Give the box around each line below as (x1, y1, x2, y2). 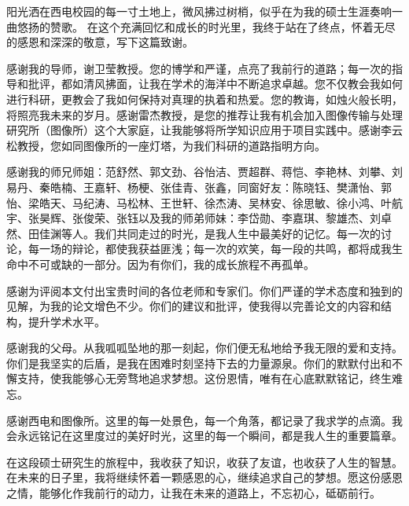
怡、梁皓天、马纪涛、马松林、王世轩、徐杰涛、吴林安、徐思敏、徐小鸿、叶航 (6, 194, 403, 211)
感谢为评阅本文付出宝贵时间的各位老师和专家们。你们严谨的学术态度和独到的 (6, 282, 403, 299)
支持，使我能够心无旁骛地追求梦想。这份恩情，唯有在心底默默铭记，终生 (17, 370, 392, 387)
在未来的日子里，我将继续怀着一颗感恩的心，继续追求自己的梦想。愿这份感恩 (6, 469, 403, 486)
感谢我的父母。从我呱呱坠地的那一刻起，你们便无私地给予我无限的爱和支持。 (6, 339, 403, 356)
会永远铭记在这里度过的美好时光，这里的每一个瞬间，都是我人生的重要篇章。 (6, 427, 403, 444)
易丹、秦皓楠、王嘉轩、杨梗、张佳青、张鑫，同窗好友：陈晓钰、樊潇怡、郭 (6, 178, 392, 195)
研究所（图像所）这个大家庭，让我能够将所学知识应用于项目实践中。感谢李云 (6, 122, 403, 138)
